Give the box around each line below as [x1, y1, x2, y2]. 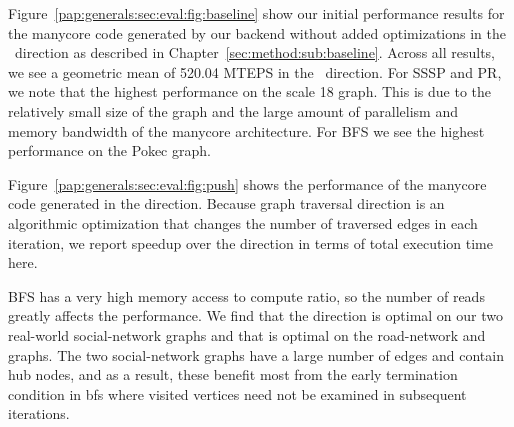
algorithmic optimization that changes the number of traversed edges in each [8, 212, 478, 233]
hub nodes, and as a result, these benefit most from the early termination [8, 364, 458, 385]
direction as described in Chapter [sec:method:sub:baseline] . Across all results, [14, 42, 496, 63]
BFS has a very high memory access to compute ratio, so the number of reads [8, 285, 485, 306]
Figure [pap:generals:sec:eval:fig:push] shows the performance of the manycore [8, 173, 487, 194]
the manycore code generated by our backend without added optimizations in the [8, 22, 506, 43]
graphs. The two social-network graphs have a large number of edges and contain [8, 344, 504, 365]
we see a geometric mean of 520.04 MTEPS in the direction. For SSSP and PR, [8, 61, 502, 82]
